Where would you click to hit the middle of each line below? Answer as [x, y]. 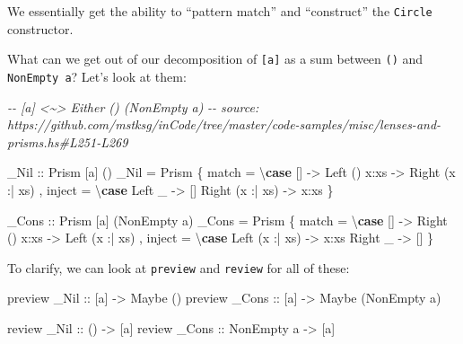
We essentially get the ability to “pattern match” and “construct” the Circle [220, 11]
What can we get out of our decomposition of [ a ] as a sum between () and [215, 59]
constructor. [40, 28]
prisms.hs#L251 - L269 [68, 141]
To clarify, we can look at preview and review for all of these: [179, 267]
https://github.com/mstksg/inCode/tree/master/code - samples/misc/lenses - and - [224, 124]
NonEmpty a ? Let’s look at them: [97, 76]
